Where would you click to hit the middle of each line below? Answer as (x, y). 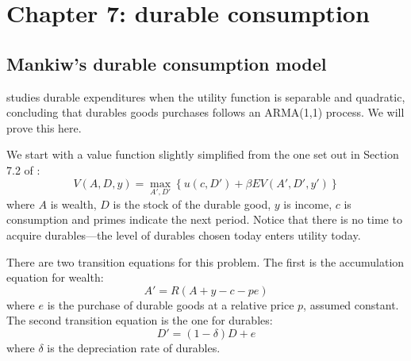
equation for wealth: (55, 277)
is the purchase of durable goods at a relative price (171, 304)
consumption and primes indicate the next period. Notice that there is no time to (204, 219)
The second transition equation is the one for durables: (140, 320)
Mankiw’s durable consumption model (167, 63)
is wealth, (73, 204)
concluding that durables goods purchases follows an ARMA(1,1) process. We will (205, 112)
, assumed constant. (351, 304)
